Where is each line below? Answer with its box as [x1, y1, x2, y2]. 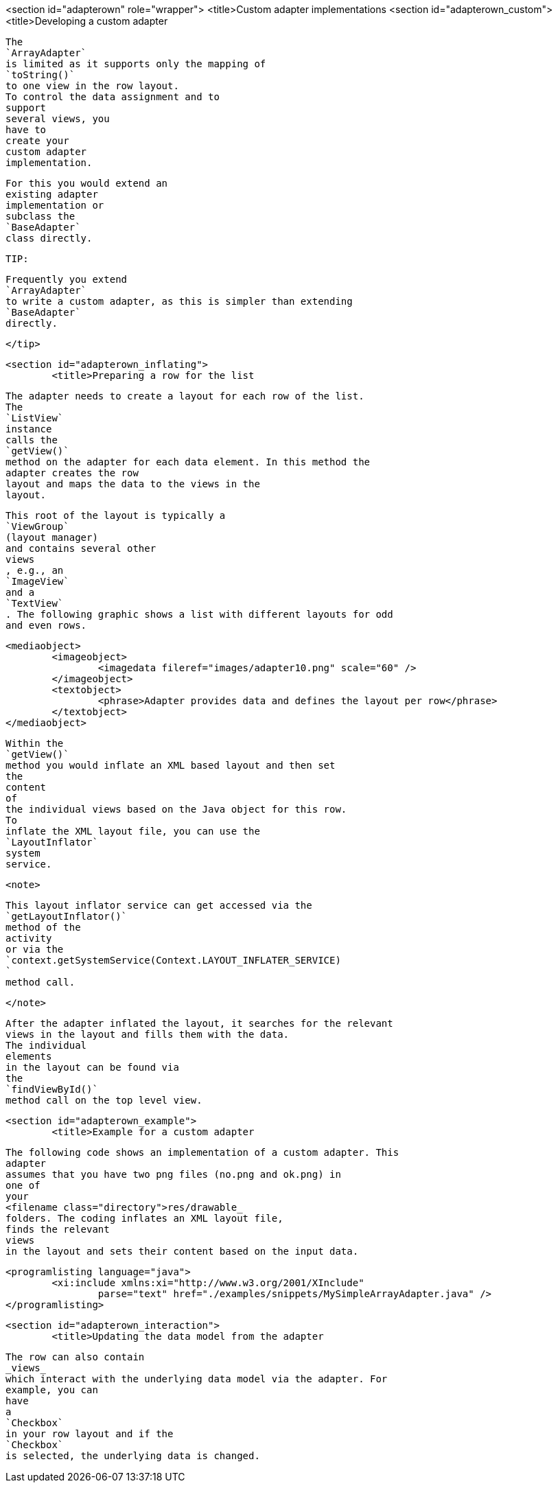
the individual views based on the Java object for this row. [5, 804, 347, 815]
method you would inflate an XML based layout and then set [5, 760, 336, 771]
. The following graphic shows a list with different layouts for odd [5, 609, 393, 620]
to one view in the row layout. [5, 80, 179, 91]
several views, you [5, 113, 110, 124]
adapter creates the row [5, 467, 139, 478]
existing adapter [5, 189, 98, 200]
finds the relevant [5, 1224, 110, 1235]
